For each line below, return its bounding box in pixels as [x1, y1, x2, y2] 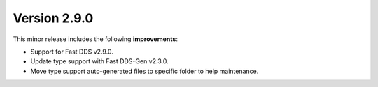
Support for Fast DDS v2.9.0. [30, 47, 113, 56]
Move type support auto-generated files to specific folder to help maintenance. [30, 67, 259, 75]
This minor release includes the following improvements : [13, 35, 178, 43]
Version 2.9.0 [13, 10, 94, 26]
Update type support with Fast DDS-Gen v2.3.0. [30, 57, 169, 65]
